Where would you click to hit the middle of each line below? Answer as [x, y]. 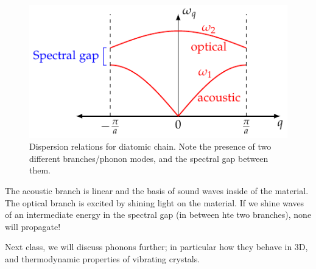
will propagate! [33, 226]
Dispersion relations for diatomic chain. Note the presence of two [150, 146]
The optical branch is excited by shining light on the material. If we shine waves [155, 202]
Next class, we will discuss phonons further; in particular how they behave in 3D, [156, 247]
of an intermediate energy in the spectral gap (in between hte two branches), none [158, 215]
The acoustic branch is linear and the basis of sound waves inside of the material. [157, 190]
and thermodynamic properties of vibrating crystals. [103, 258]
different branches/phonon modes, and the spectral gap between [149, 158]
